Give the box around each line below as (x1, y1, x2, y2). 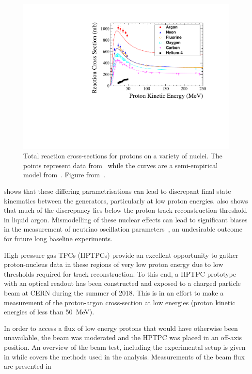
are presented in (4, 361, 51, 371)
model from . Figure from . (23, 170, 106, 180)
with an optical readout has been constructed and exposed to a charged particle (4, 278, 241, 288)
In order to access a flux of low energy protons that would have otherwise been (4, 323, 238, 333)
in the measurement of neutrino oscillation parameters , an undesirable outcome (4, 224, 243, 234)
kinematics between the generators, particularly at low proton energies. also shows (4, 195, 248, 205)
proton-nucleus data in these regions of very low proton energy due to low (4, 259, 223, 269)
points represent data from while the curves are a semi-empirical (23, 160, 218, 170)
